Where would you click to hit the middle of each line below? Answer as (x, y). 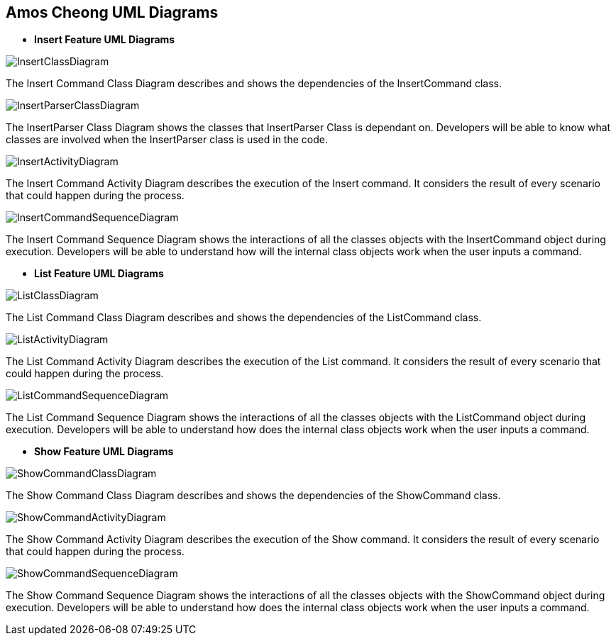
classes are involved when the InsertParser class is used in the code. (167, 140)
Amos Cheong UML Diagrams (112, 12)
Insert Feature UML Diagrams (105, 40)
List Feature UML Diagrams (99, 274)
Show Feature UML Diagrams (104, 452)
